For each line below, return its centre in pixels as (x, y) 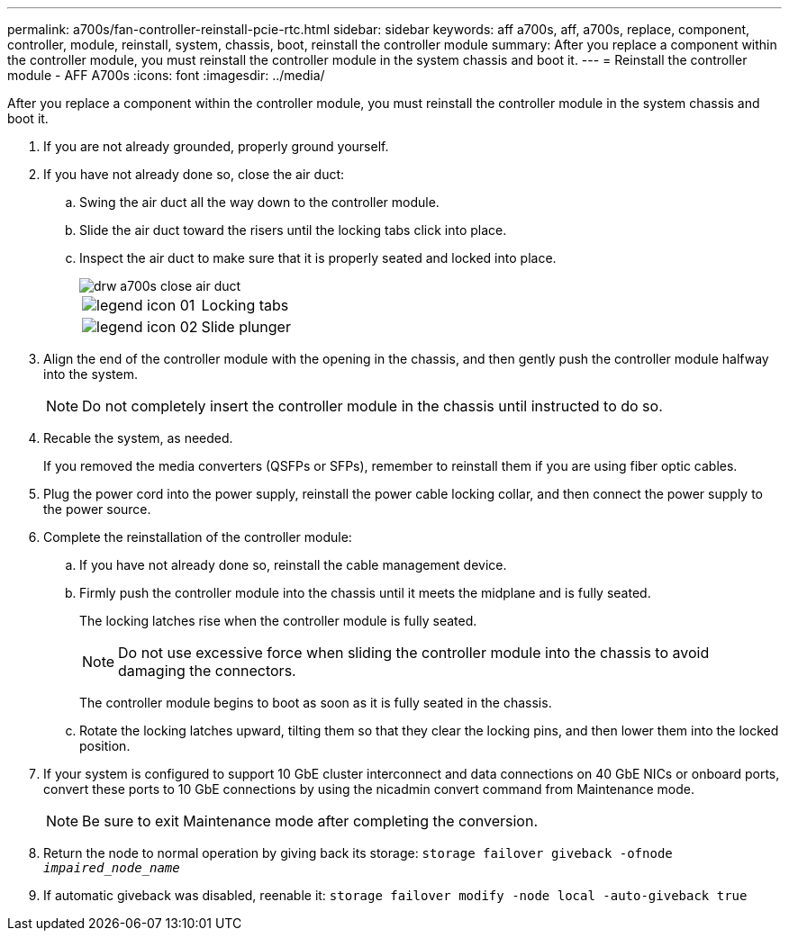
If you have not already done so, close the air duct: (194, 174)
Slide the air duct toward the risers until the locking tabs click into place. (293, 230)
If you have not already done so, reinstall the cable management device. (293, 565)
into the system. (91, 374)
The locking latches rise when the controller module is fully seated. (278, 621)
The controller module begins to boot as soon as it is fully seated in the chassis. (316, 703)
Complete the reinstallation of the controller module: (198, 537)
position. (105, 746)
